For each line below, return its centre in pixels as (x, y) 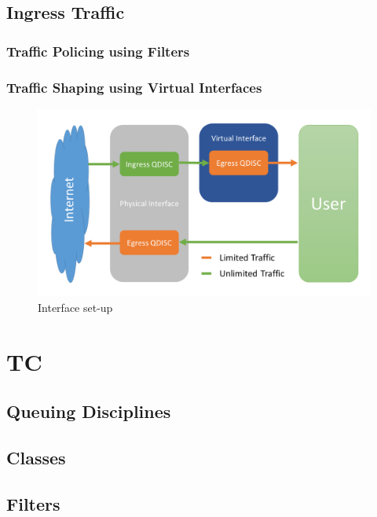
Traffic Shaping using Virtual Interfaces (134, 87)
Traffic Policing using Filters (98, 51)
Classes (36, 458)
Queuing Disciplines (89, 411)
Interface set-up (75, 307)
